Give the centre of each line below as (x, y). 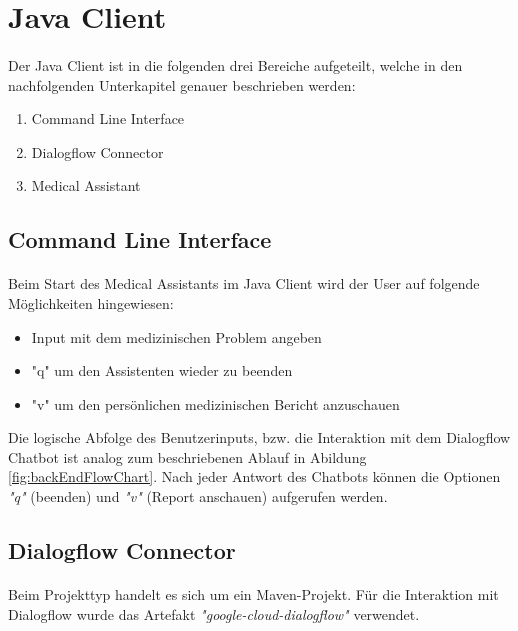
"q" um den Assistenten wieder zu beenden (162, 370)
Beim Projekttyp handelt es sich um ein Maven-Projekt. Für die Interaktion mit (253, 594)
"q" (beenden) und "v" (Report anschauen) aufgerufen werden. (198, 496)
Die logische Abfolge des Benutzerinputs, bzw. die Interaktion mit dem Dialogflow (259, 437)
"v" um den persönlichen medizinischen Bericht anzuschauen (215, 403)
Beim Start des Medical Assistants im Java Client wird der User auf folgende (244, 283)
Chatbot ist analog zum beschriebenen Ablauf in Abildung (187, 456)
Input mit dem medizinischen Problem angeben (176, 336)
